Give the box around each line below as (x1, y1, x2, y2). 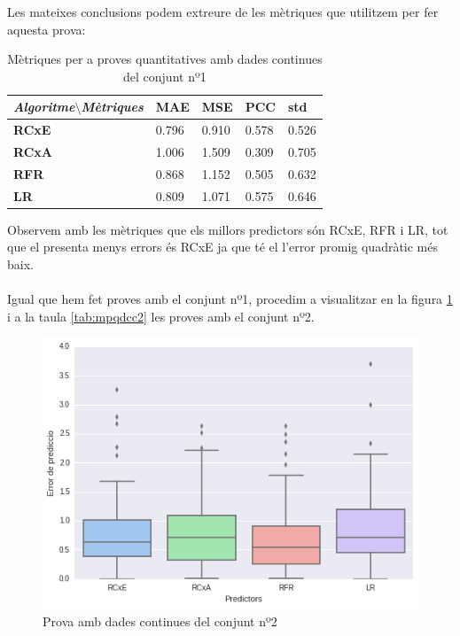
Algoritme (13, 97, 75, 116)
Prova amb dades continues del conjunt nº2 (43, 612, 277, 631)
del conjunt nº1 (123, 66, 207, 85)
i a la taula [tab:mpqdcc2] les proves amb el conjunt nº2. (7, 306, 315, 325)
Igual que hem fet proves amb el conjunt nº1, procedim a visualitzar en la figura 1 (7, 290, 453, 308)
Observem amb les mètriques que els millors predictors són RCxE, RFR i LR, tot (7, 220, 448, 238)
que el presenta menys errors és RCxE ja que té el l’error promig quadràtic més (7, 237, 439, 256)
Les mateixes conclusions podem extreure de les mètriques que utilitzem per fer (7, 3, 439, 20)
